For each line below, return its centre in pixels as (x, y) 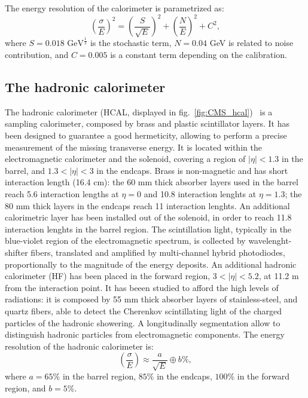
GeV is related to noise (251, 43)
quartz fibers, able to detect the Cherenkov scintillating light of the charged (144, 310)
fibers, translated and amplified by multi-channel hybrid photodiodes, (158, 252)
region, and (25, 388)
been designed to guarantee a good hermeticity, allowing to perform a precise (146, 135)
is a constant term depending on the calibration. (199, 55)
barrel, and (25, 170)
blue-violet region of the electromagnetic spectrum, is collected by (125, 241)
